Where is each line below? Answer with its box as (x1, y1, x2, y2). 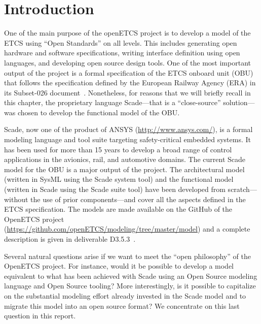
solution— (223, 97, 255, 108)
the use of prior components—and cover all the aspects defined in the (30, 193, 246, 204)
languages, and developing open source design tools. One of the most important (4, 57, 251, 68)
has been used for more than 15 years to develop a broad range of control (4, 144, 232, 154)
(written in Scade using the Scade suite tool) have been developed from (4, 184, 226, 195)
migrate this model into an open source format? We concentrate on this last (4, 300, 240, 311)
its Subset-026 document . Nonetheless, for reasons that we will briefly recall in (4, 87, 251, 98)
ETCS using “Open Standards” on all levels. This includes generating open (4, 37, 237, 48)
